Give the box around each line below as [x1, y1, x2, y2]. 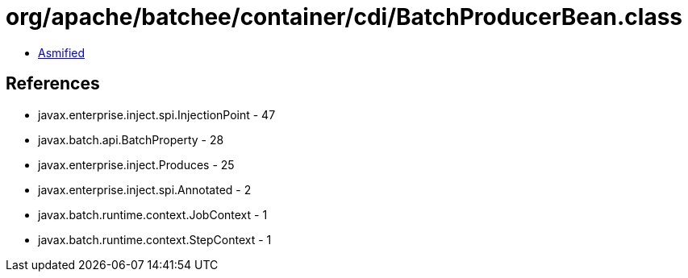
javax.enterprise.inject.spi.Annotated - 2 [38, 182, 252, 197]
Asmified [38, 45, 85, 60]
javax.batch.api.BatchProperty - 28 [38, 132, 224, 147]
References [6, 73, 100, 94]
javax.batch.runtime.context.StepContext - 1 [38, 232, 272, 247]
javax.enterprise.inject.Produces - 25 [38, 157, 235, 172]
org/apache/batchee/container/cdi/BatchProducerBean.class [6, 3, 683, 31]
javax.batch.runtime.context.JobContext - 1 [38, 207, 268, 222]
